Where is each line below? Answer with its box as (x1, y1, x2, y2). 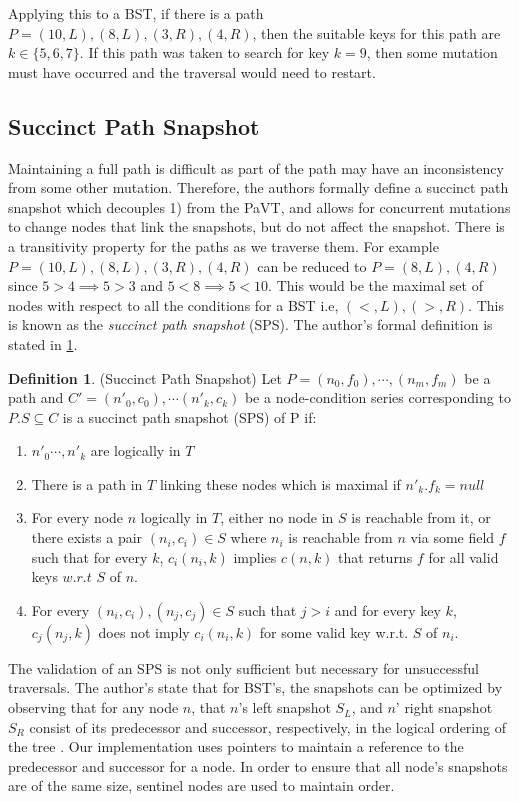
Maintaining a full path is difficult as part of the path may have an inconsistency (8, 157, 504, 178)
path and (8, 387, 64, 408)
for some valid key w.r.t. (259, 621, 409, 642)
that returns (338, 546, 413, 567)
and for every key (334, 599, 441, 620)
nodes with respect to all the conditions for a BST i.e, (8, 294, 339, 315)
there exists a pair (31, 527, 143, 548)
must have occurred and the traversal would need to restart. (8, 61, 376, 82)
